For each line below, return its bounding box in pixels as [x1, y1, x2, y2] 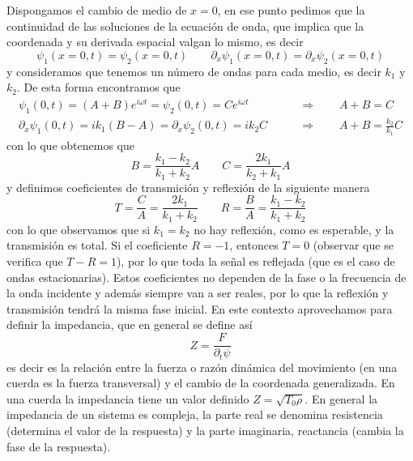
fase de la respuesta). [6, 438, 111, 455]
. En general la [304, 390, 378, 407]
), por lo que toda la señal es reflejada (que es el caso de [116, 253, 395, 270]
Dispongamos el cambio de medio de [6, 2, 187, 18]
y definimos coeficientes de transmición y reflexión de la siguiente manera [6, 178, 370, 195]
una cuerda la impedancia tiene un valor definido [6, 390, 249, 407]
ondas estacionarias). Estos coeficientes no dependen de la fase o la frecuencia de [6, 268, 407, 285]
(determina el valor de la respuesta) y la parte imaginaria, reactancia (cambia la [6, 421, 404, 438]
